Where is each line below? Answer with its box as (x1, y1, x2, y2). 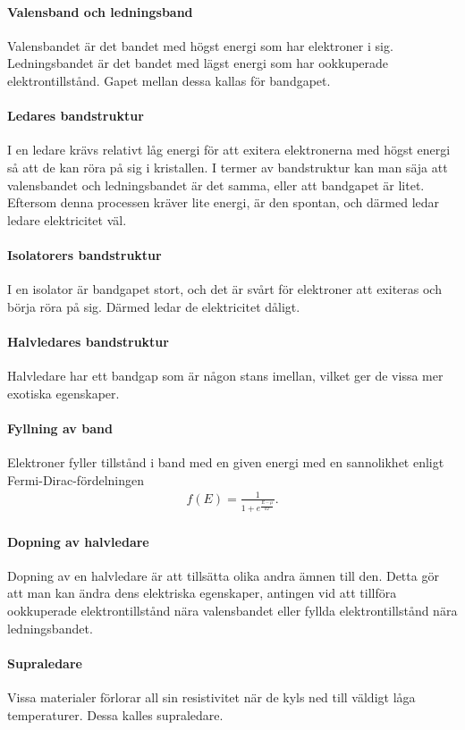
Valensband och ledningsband (7, 2, 193, 21)
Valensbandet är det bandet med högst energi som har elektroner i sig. (7, 36, 393, 55)
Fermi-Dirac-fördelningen (7, 470, 144, 489)
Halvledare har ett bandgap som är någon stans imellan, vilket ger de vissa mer (7, 366, 444, 385)
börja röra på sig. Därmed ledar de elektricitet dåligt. (7, 297, 300, 315)
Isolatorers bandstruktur (7, 245, 162, 264)
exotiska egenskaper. (7, 383, 120, 402)
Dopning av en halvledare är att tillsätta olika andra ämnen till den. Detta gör (7, 566, 439, 584)
